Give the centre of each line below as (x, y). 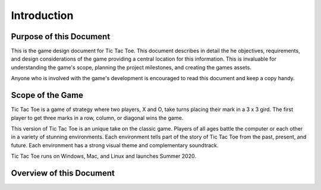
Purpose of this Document (61, 37)
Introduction (42, 15)
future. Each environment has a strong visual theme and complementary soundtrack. (115, 145)
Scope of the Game (47, 95)
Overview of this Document (63, 173)
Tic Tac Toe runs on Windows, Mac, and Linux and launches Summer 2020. (103, 156)
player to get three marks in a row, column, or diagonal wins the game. (97, 118)
